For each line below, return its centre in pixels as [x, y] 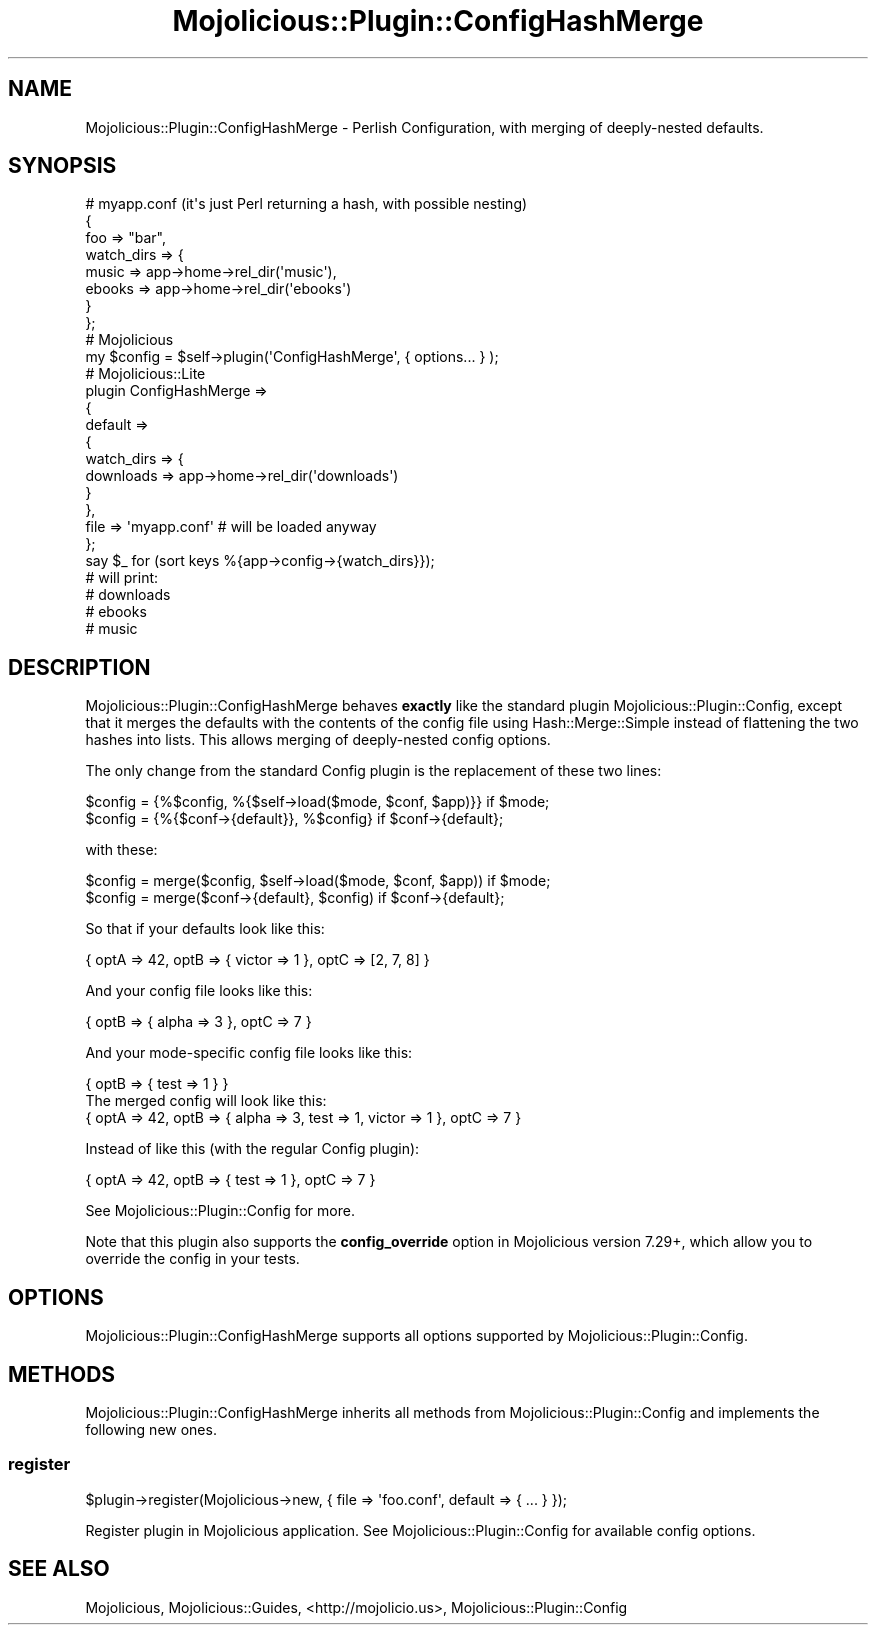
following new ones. [151, 1429]
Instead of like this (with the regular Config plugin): [252, 1149]
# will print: [122, 578]
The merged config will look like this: [206, 1101]
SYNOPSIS [62, 166]
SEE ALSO [59, 1569]
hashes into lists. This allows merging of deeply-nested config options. [318, 740]
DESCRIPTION [79, 667]
